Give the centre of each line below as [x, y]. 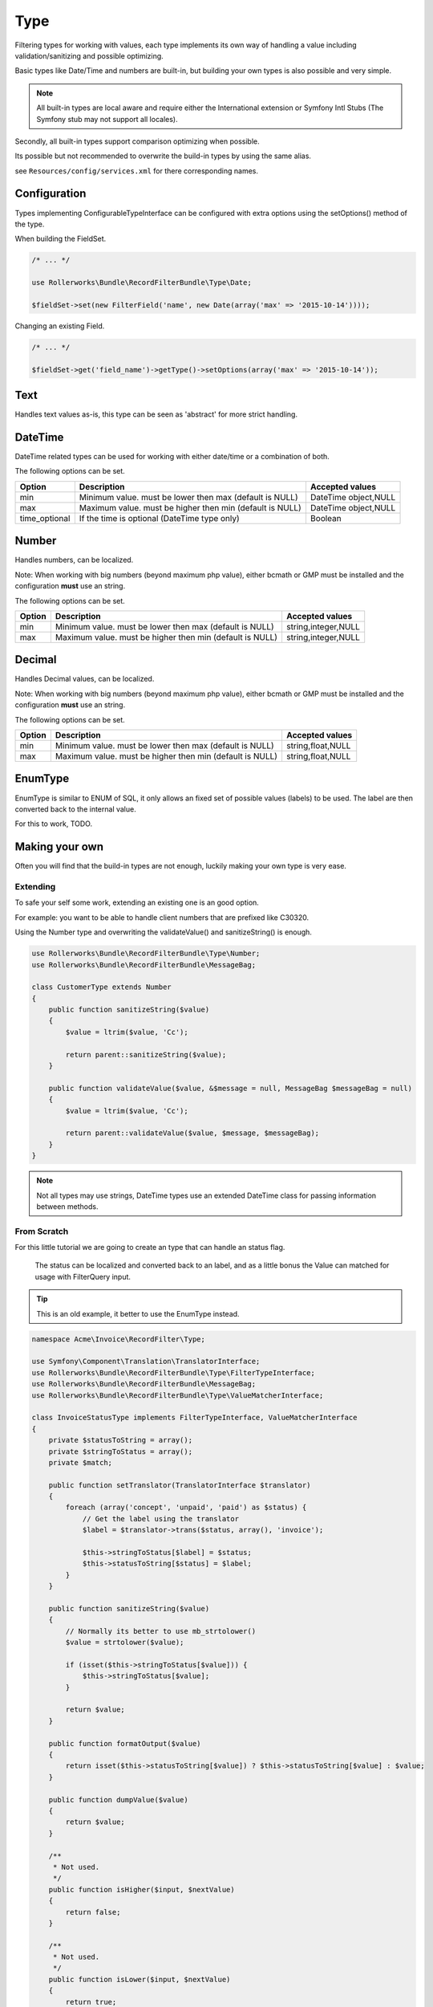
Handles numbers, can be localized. [74, 560]
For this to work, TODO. [53, 824]
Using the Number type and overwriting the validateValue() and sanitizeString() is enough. [164, 932]
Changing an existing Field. [60, 326]
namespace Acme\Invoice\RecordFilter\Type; [119, 1339]
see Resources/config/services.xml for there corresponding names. [137, 171]
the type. [30, 224]
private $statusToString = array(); [120, 1440]
